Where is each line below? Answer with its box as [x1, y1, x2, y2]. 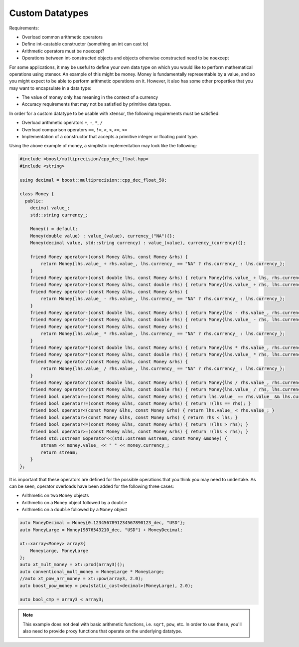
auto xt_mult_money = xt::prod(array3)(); [19, 562, 125, 568]
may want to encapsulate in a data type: [9, 85, 92, 91]
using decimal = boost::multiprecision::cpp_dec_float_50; [19, 177, 167, 183]
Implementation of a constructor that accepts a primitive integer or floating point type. [21, 134, 198, 140]
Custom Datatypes [9, 7, 89, 18]
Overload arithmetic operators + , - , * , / [21, 120, 103, 126]
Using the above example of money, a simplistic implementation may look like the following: [9, 143, 197, 149]
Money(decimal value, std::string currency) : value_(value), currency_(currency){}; [30, 240, 246, 246]
